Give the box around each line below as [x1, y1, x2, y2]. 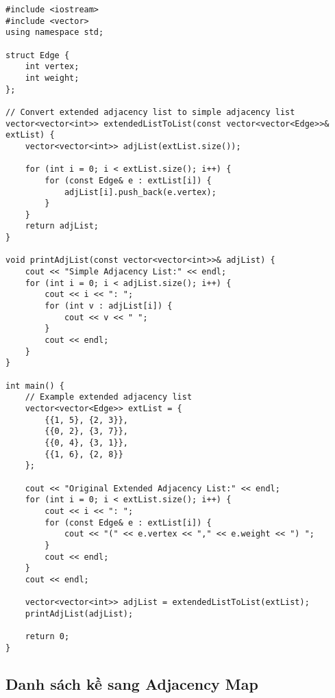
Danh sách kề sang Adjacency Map [5, 673, 258, 694]
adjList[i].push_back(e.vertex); [64, 187, 216, 197]
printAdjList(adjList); [25, 608, 134, 619]
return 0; [25, 632, 70, 642]
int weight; [25, 73, 79, 83]
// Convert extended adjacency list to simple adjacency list [5, 107, 295, 117]
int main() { [5, 380, 64, 391]
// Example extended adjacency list [25, 392, 193, 402]
